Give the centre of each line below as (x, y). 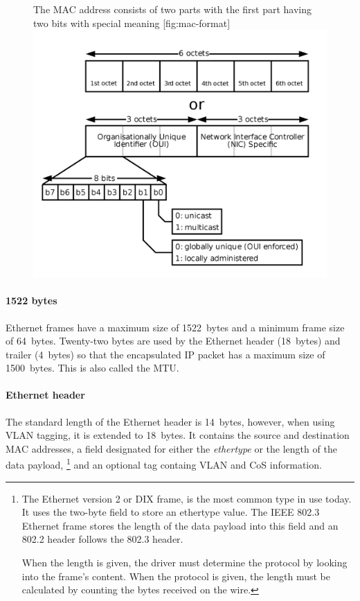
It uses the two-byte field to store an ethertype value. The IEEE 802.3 (171, 512)
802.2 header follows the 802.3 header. (102, 539)
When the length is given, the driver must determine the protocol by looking (184, 563)
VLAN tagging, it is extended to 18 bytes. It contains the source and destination (178, 435)
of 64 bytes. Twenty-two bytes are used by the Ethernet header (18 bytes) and (173, 341)
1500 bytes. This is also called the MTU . (92, 368)
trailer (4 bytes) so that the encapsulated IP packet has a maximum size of (165, 354)
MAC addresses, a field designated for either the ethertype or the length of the (171, 448)
